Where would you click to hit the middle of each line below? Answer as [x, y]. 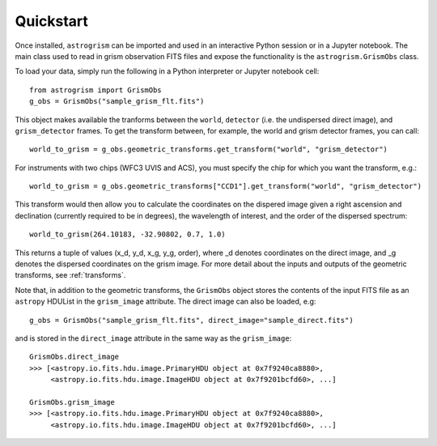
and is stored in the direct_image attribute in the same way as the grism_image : [153, 338]
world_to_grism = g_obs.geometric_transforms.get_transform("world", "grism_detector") [209, 149]
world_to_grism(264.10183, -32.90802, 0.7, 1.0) [127, 234]
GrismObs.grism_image [72, 402]
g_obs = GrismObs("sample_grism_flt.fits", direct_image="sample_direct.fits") [191, 320]
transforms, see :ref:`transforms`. [70, 275]
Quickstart [52, 21]
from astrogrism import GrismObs [95, 90]
